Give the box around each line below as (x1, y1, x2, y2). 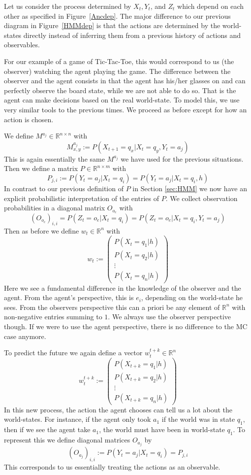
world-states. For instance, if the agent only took (4, 414, 151, 424)
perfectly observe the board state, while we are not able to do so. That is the (4, 85, 236, 95)
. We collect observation (165, 193, 238, 203)
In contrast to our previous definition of (4, 183, 124, 193)
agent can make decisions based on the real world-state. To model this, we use (4, 95, 240, 105)
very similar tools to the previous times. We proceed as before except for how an (4, 104, 247, 114)
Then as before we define (4, 225, 79, 236)
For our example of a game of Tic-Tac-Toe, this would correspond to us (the (4, 56, 234, 66)
